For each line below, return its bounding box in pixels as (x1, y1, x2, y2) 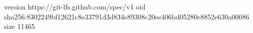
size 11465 (4, 21, 35, 31)
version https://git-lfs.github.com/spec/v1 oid (4, 1, 146, 11)
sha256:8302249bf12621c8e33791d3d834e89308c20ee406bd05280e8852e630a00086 (4, 11, 249, 21)
